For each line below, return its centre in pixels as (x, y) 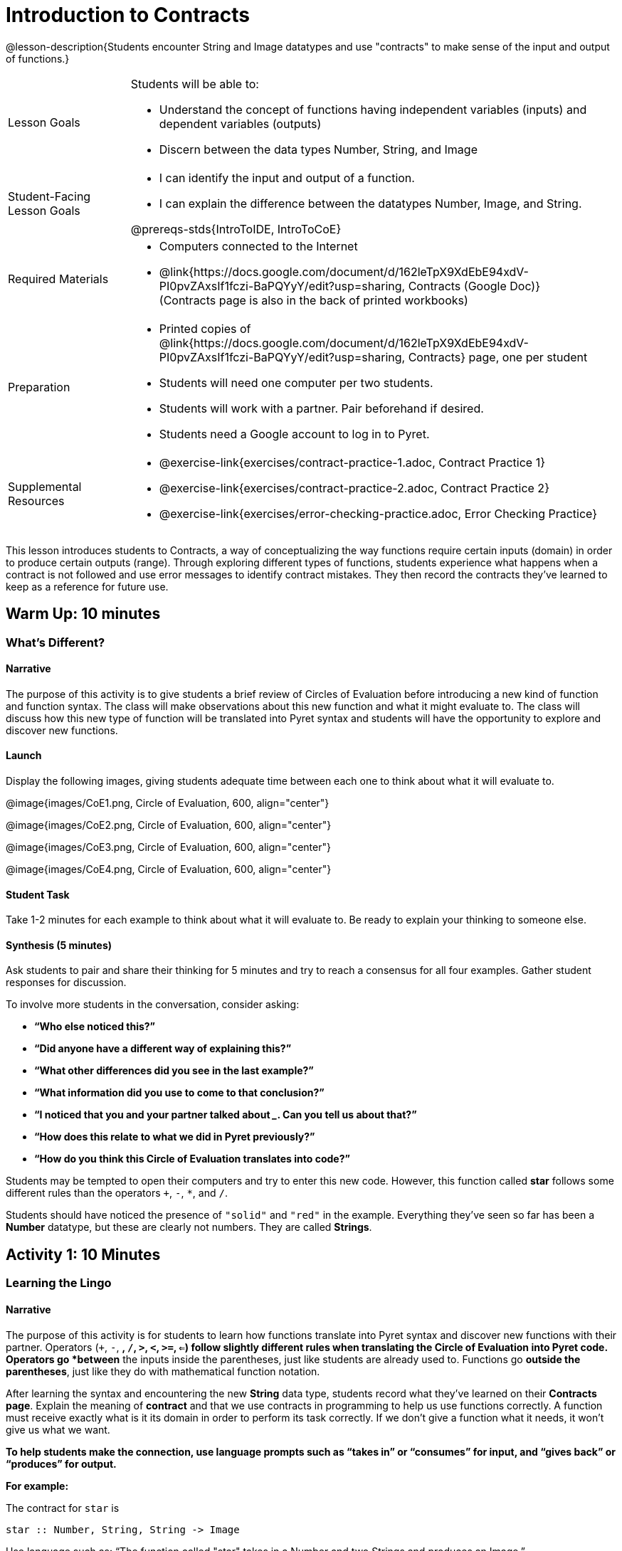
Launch (24, 756)
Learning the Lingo (59, 1283)
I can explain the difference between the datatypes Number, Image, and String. (370, 203)
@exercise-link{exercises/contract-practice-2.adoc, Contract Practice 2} (354, 488)
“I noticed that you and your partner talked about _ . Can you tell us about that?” (226, 1115)
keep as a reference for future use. (87, 586)
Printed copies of (205, 328)
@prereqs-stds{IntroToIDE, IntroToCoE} (236, 229)
